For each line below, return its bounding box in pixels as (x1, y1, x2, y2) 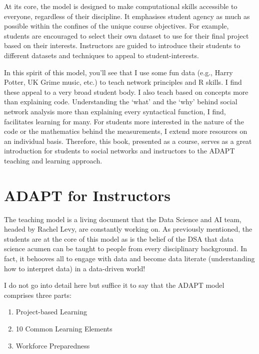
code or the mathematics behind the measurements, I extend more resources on (4, 126, 247, 136)
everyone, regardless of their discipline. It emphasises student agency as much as (4, 11, 250, 21)
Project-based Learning (15, 306, 87, 317)
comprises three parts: (4, 289, 71, 300)
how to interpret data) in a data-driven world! (4, 263, 145, 273)
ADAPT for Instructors (4, 185, 170, 205)
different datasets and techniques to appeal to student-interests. (4, 50, 199, 60)
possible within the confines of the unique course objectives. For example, (4, 21, 229, 31)
